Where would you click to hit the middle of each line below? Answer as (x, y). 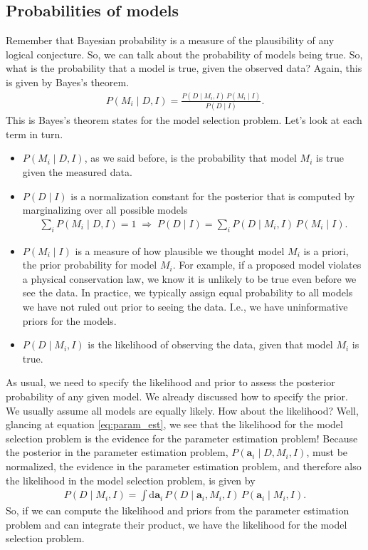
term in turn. (35, 134)
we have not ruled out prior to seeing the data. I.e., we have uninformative (185, 306)
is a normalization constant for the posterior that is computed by (213, 196)
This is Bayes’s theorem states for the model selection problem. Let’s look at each (184, 120)
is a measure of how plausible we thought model (180, 250)
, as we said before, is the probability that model (190, 158)
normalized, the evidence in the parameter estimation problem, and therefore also (184, 466)
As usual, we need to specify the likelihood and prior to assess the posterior (170, 382)
